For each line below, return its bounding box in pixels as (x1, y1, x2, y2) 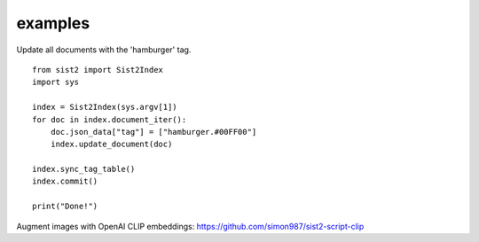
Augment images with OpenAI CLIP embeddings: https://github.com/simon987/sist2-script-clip (16, 221, 365, 231)
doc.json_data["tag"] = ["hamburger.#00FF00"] (50, 127, 257, 137)
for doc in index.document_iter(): (32, 114, 187, 124)
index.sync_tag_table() (32, 164, 136, 175)
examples (16, 13, 90, 33)
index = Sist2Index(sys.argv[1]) (32, 102, 177, 113)
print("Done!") (32, 201, 98, 212)
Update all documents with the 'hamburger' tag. (16, 44, 192, 55)
